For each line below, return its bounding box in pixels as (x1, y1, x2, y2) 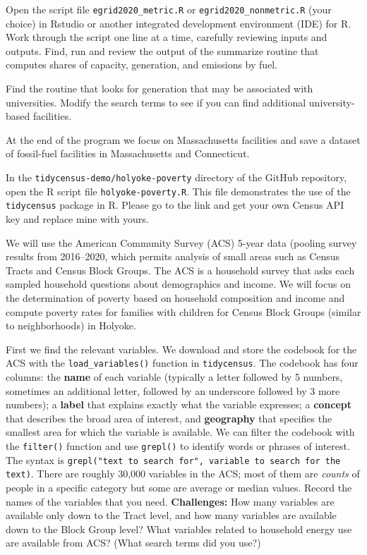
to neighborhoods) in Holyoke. (6, 318, 136, 333)
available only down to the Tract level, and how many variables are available (6, 508, 337, 523)
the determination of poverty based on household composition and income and (6, 290, 345, 305)
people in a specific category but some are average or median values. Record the (6, 480, 352, 494)
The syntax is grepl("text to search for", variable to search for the (6, 452, 341, 467)
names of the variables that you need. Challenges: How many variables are (6, 494, 335, 508)
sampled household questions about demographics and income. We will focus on (6, 276, 351, 291)
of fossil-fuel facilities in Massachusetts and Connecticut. (6, 146, 250, 161)
